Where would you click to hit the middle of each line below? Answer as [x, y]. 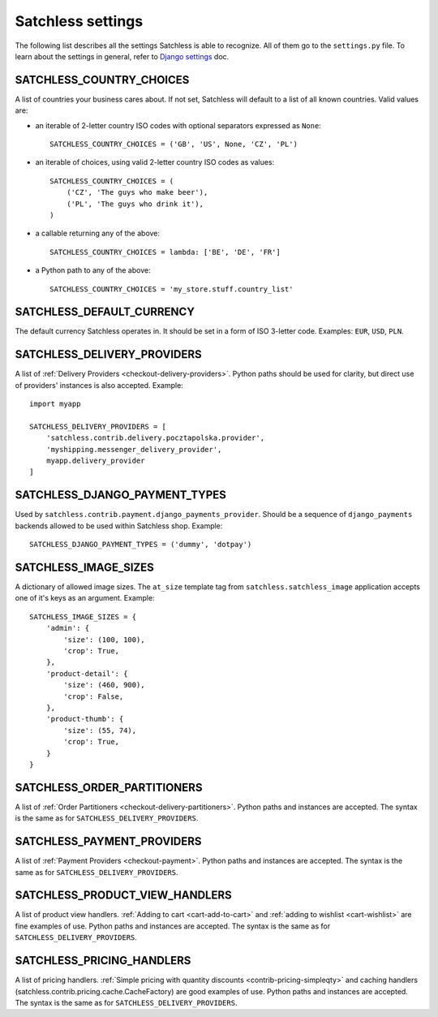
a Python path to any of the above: [93, 270]
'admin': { [68, 628]
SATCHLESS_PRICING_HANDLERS [103, 961]
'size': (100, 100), [104, 640]
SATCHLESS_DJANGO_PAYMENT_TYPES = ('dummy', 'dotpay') [141, 545]
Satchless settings [79, 21]
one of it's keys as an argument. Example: [85, 598]
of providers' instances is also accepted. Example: [99, 385]
